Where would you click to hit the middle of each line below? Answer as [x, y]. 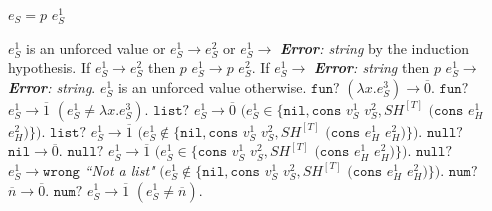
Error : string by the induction [374, 47]
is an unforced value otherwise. [212, 86]
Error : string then [371, 67]
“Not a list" [119, 169]
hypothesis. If [49, 67]
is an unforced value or [95, 47]
